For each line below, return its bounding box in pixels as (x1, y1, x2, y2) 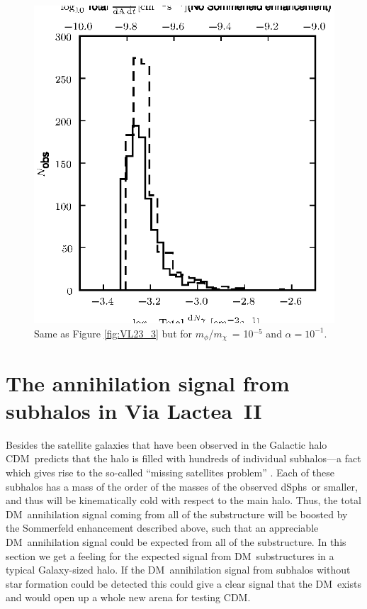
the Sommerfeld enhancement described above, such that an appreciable (6, 520, 319, 535)
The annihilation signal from (6, 368, 290, 397)
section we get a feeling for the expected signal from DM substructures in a (6, 548, 334, 563)
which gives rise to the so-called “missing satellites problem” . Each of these (6, 464, 334, 479)
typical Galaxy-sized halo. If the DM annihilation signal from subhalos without (6, 562, 351, 577)
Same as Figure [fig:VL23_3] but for (34, 325, 193, 340)
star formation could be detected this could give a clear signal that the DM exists (6, 576, 361, 591)
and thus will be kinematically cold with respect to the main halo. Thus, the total (6, 493, 361, 508)
